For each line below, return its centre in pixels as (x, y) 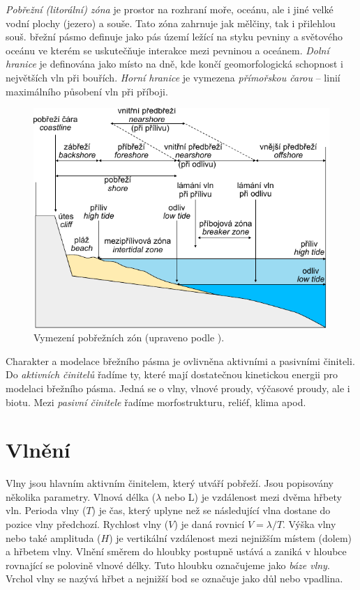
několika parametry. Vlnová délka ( (81, 496)
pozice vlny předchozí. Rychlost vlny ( (87, 524)
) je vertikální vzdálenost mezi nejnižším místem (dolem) (231, 537)
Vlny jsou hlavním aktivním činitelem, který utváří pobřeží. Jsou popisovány (170, 483)
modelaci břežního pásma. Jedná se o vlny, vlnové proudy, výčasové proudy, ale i (178, 388)
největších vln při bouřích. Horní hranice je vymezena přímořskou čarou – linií (173, 77)
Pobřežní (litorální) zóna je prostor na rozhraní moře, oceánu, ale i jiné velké (170, 9)
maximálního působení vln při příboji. (87, 91)
